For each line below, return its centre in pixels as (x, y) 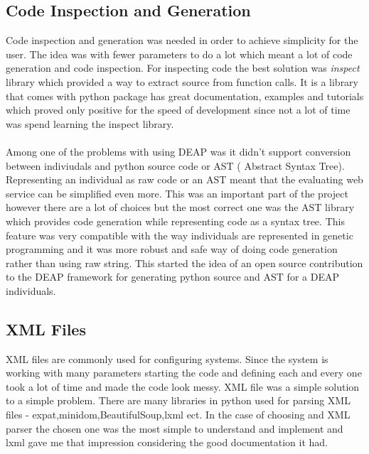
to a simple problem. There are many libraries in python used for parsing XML (178, 400)
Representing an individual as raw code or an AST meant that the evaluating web (184, 179)
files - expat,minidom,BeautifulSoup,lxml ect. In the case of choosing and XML (178, 415)
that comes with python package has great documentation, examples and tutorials (185, 96)
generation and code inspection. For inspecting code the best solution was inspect (183, 68)
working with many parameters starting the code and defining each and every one (184, 373)
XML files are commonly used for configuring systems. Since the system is (167, 358)
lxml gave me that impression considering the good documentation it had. (167, 442)
